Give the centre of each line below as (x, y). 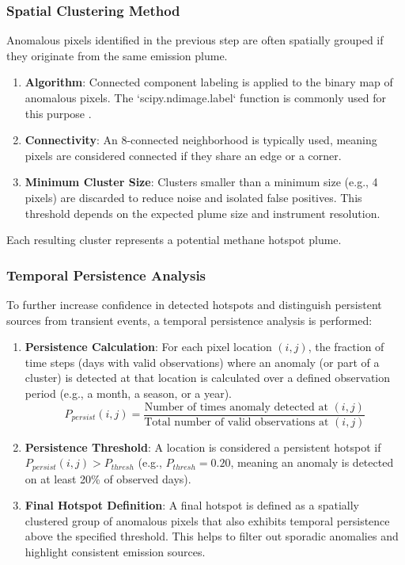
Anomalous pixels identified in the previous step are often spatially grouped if (195, 40)
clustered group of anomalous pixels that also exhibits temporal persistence (207, 520)
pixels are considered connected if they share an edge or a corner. (183, 155)
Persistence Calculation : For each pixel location (148, 347)
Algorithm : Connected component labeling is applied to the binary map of (209, 82)
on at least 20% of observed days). (108, 478)
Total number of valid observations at (237, 422)
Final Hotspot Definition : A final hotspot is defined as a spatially (192, 505)
